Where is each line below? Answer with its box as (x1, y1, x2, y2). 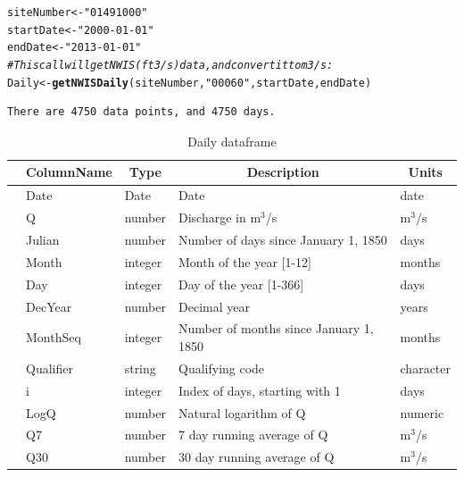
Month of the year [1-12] (178, 252, 311, 271)
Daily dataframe (187, 131, 277, 150)
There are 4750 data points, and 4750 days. (7, 105, 276, 119)
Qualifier (26, 358, 73, 377)
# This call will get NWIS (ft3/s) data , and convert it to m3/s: (7, 58, 334, 71)
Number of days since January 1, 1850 (178, 230, 387, 248)
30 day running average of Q (178, 448, 335, 466)
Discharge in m (178, 208, 261, 227)
